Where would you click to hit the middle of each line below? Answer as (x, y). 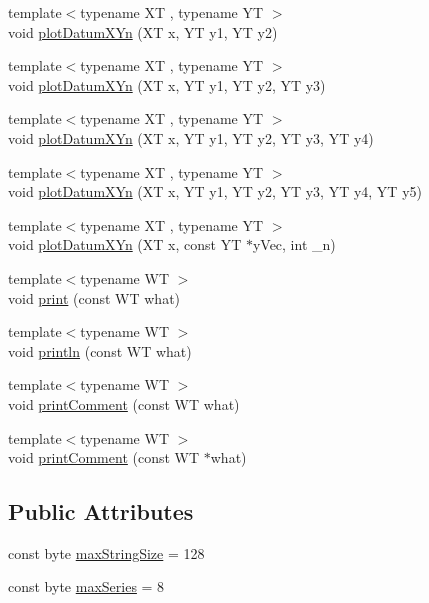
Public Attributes (101, 511)
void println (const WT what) (100, 350)
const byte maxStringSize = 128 (106, 552)
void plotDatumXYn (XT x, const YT (125, 244)
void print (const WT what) (94, 297)
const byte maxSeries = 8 (86, 586)
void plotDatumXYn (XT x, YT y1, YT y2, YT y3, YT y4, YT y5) (215, 191)
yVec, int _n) (294, 244)
